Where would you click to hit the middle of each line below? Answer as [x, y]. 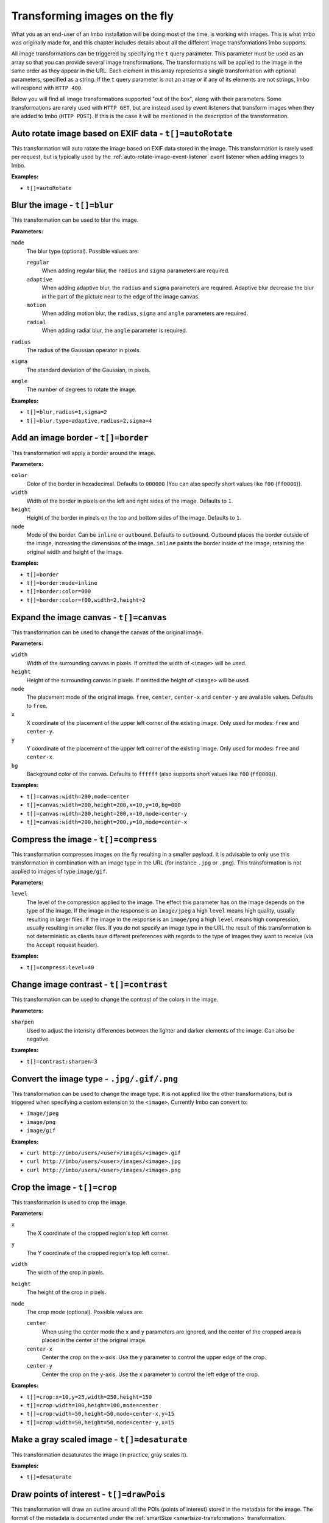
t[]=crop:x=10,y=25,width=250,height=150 [89, 1397]
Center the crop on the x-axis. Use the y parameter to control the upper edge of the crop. [154, 1357]
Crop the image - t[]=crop [64, 1187]
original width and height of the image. [75, 552]
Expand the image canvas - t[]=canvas [89, 617]
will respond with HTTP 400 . [47, 88]
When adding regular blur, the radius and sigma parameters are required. [136, 270]
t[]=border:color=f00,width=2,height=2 [86, 600]
